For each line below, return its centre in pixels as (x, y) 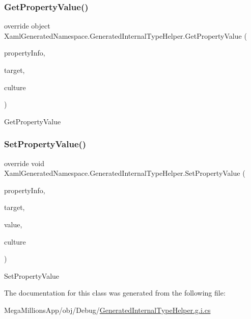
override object (27, 26)
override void (24, 163)
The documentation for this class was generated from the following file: (115, 293)
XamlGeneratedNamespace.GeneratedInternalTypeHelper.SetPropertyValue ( (125, 173)
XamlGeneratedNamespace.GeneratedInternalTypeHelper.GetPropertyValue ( (125, 35)
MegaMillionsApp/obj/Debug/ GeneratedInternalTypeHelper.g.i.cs (107, 310)
